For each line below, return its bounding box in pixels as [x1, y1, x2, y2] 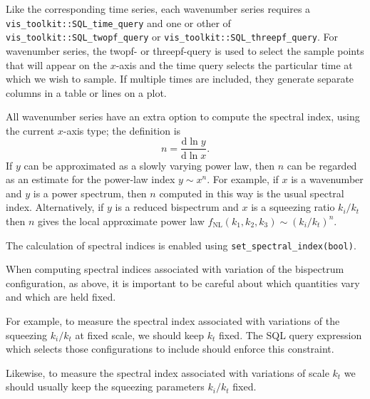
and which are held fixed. [6, 289, 116, 304]
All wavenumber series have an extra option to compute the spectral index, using [6, 109, 360, 124]
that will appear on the [6, 57, 108, 72]
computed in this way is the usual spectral [159, 185, 344, 200]
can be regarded [287, 157, 357, 172]
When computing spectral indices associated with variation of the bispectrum [6, 261, 344, 276]
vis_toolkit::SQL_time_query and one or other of [6, 15, 231, 30]
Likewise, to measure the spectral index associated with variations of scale [6, 365, 329, 380]
